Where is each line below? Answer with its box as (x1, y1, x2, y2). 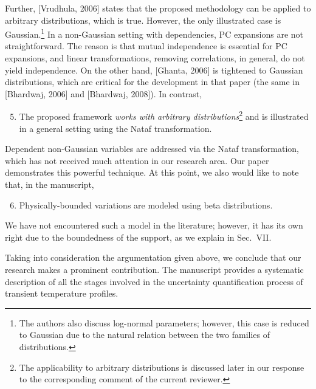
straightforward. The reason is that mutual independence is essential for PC (5, 40, 287, 52)
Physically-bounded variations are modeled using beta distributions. (19, 198, 273, 211)
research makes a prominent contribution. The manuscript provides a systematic (5, 263, 304, 275)
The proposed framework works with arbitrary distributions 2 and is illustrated (19, 108, 309, 123)
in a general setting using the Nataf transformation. (19, 122, 212, 134)
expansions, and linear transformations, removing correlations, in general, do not (5, 52, 305, 64)
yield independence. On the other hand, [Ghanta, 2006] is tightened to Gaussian (5, 63, 303, 76)
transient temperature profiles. (5, 287, 118, 300)
